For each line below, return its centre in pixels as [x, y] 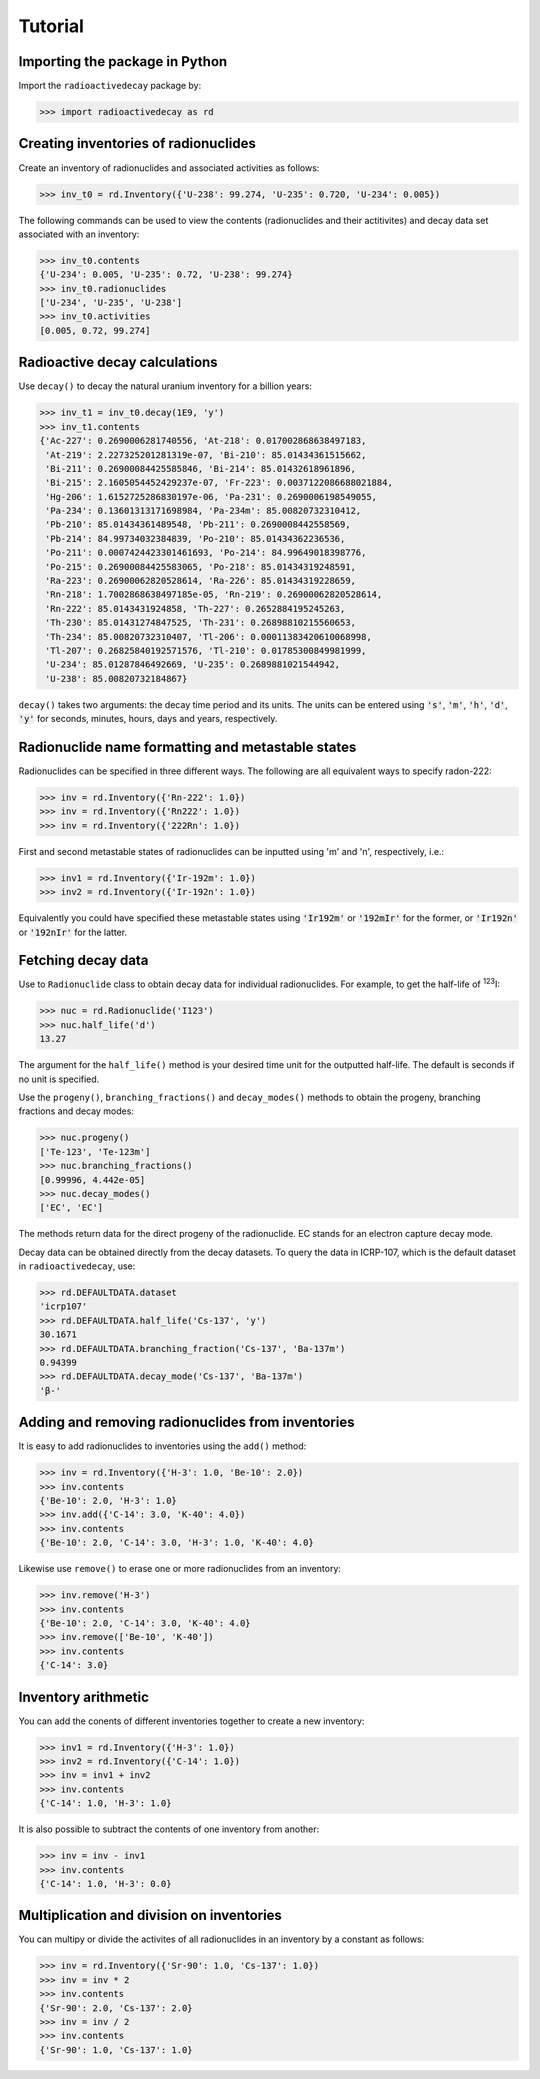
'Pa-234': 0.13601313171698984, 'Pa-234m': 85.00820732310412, [203, 511]
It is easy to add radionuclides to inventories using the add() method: [162, 1446]
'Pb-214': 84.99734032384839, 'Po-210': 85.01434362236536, [195, 538]
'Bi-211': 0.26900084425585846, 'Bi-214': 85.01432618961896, [201, 468]
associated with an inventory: [79, 234]
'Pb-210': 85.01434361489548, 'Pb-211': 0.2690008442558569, [198, 524]
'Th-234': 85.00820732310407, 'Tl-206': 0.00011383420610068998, [208, 636]
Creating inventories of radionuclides [137, 143]
